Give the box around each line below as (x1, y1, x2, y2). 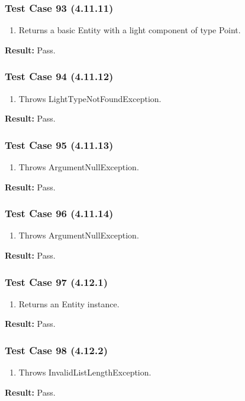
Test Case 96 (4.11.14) (5, 206, 114, 221)
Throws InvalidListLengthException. (18, 366, 151, 378)
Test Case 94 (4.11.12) (5, 69, 114, 84)
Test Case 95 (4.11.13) (5, 137, 114, 152)
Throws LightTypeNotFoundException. (18, 92, 162, 104)
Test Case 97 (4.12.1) (5, 274, 108, 289)
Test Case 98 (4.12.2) (5, 342, 108, 357)
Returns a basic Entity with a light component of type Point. (18, 24, 241, 36)
